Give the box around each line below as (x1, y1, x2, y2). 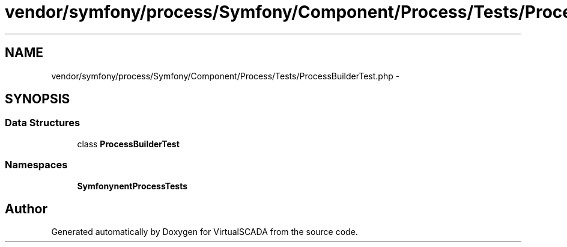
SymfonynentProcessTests (77, 180, 187, 191)
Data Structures (5, 117, 80, 129)
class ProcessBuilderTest (77, 138, 180, 149)
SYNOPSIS (5, 91, 70, 107)
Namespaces (5, 159, 68, 171)
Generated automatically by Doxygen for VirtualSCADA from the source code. (51, 227, 358, 237)
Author (5, 201, 47, 216)
